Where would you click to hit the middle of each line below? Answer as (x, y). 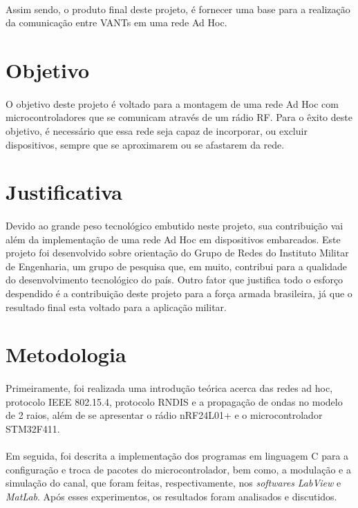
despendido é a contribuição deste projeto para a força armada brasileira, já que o (179, 293)
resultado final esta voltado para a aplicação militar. (116, 307)
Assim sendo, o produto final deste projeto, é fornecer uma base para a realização (178, 9)
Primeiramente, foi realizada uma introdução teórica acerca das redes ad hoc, (169, 388)
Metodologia (66, 354)
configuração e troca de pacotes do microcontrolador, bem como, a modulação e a (178, 469)
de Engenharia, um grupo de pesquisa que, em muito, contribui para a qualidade (177, 266)
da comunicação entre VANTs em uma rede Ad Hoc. (116, 22)
